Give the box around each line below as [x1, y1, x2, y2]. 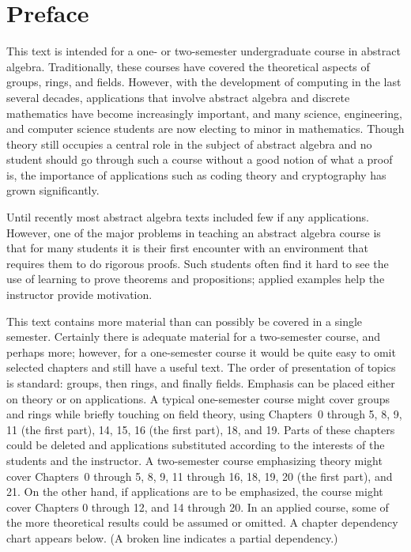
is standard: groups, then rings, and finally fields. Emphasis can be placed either [6, 375, 395, 391]
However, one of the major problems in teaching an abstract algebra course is [6, 224, 381, 240]
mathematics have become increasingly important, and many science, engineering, [6, 104, 402, 121]
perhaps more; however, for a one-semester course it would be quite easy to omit [6, 343, 396, 360]
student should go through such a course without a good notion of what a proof [6, 151, 393, 168]
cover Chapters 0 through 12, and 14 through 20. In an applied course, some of [6, 498, 389, 515]
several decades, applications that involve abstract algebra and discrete [6, 89, 350, 105]
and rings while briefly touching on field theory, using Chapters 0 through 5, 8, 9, [6, 406, 402, 422]
